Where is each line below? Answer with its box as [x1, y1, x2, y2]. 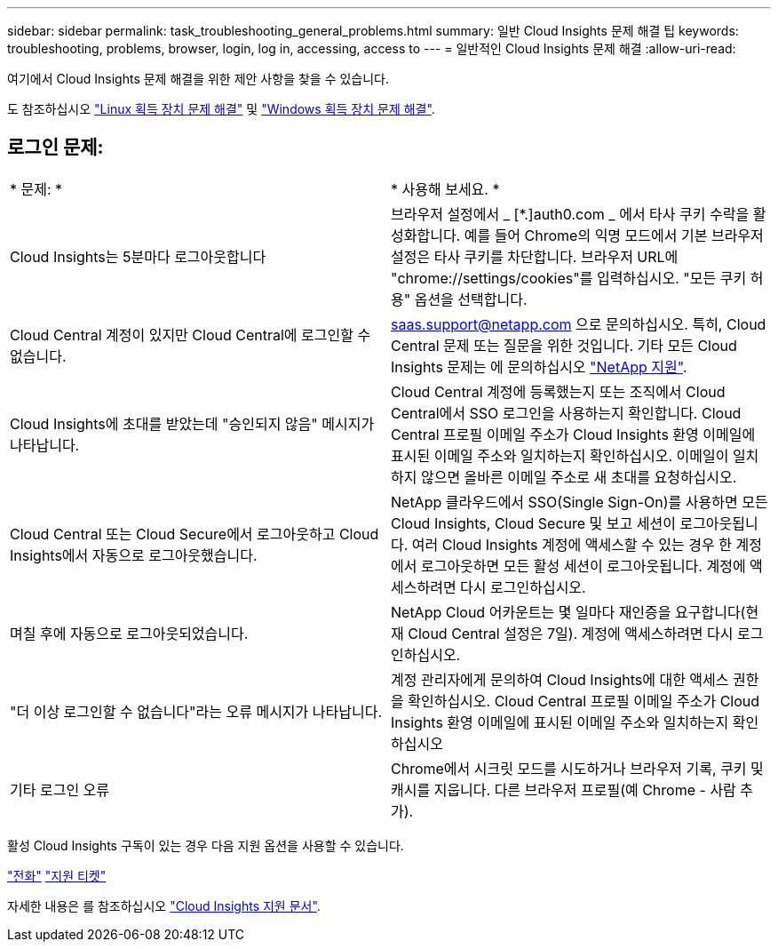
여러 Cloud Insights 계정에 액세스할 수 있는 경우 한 [411, 535, 732, 554]
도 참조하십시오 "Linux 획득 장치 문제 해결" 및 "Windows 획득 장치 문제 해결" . [7, 101, 435, 116]
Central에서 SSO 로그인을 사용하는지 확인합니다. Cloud [391, 403, 742, 422]
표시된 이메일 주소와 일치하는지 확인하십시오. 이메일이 [391, 446, 729, 465]
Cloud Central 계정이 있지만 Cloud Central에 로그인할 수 [10, 325, 371, 344]
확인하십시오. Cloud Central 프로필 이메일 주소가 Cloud [408, 691, 760, 710]
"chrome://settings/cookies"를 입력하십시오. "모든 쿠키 [391, 268, 747, 287]
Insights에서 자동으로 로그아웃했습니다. [10, 546, 258, 564]
